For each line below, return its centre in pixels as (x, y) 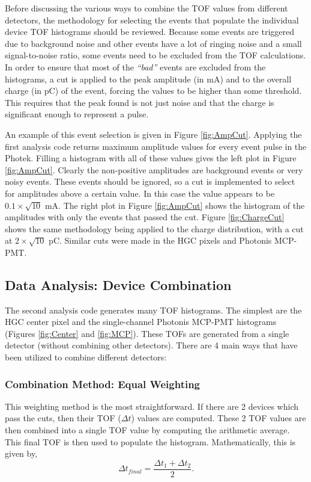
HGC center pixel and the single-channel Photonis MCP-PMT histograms (141, 322)
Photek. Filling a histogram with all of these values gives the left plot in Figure (151, 158)
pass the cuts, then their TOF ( (63, 418)
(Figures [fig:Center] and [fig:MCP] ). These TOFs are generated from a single (147, 333)
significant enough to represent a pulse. (77, 114)
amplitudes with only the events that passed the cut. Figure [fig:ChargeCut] (145, 217)
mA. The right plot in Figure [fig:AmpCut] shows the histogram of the (175, 205)
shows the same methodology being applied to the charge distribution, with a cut (154, 228)
